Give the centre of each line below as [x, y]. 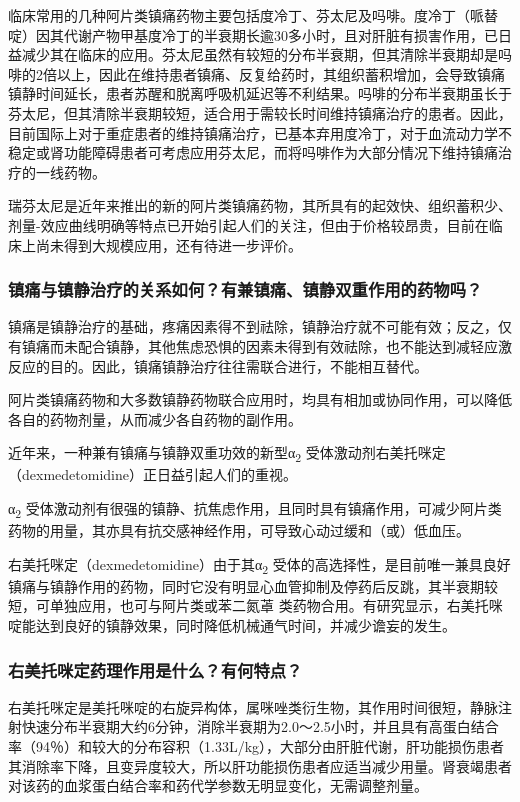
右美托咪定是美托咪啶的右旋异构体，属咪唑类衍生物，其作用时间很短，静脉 [253, 706]
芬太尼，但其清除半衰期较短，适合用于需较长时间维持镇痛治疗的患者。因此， [260, 112]
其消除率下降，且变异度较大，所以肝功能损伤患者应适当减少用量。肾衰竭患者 [260, 765]
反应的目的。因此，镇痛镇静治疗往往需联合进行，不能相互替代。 [218, 365]
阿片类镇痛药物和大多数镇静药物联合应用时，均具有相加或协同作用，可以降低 [260, 399]
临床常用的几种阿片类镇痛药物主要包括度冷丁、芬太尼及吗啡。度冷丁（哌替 [253, 15]
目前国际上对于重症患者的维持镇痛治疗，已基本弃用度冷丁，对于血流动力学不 [260, 132]
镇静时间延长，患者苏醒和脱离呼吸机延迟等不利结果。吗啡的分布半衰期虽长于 [260, 93]
